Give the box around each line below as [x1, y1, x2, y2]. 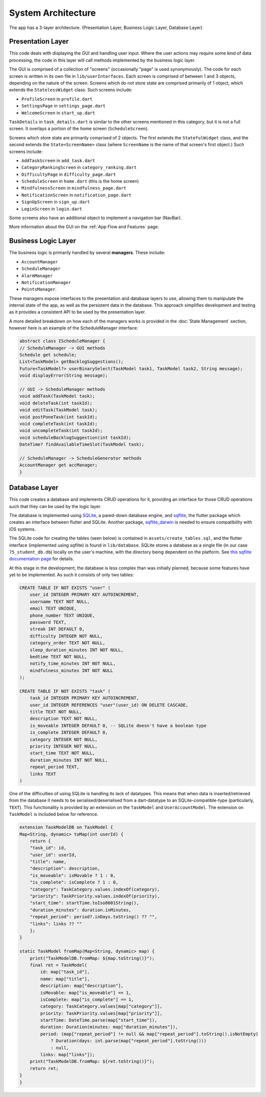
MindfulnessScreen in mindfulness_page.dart [21, 185, 127, 191]
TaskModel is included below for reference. [9, 811, 99, 817]
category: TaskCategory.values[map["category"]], [40, 1003, 163, 1009]
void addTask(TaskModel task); [19, 393, 96, 399]
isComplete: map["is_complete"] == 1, [40, 997, 134, 1002]
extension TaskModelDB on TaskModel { [19, 825, 113, 830]
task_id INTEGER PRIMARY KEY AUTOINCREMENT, [30, 695, 139, 701]
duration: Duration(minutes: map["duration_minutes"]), [40, 1024, 178, 1030]
